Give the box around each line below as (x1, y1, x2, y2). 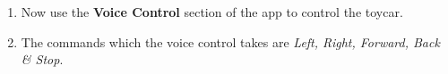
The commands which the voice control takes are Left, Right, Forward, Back (21, 32, 440, 51)
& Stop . (21, 50, 64, 69)
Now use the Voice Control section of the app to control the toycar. (21, 3, 403, 21)
